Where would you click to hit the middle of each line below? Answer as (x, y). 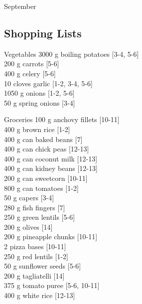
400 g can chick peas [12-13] (47, 149)
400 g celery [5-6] (30, 73)
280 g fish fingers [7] (35, 207)
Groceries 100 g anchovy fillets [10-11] (62, 119)
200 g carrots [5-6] (32, 64)
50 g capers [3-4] (29, 198)
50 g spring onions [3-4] (40, 102)
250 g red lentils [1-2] (36, 256)
